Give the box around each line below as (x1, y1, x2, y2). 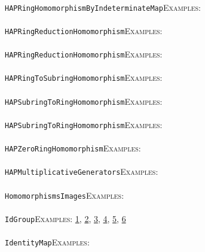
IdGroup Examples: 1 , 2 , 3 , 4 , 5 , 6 (5, 212, 126, 224)
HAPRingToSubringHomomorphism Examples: (5, 71, 163, 84)
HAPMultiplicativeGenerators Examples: (5, 165, 158, 178)
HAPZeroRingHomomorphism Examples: (5, 142, 141, 154)
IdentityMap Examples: (5, 236, 90, 248)
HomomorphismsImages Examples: (5, 189, 124, 201)
